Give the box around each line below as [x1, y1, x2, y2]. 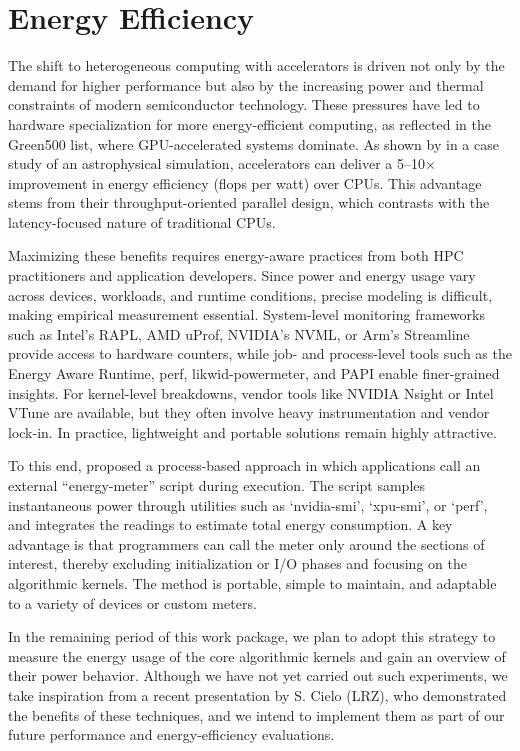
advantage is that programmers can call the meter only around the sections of [8, 533, 485, 554]
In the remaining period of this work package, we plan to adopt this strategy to [8, 626, 496, 647]
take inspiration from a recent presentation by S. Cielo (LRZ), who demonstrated [8, 684, 507, 705]
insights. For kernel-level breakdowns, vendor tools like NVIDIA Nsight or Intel [8, 382, 494, 403]
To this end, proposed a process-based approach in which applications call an [8, 455, 481, 476]
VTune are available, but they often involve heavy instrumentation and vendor [8, 402, 490, 423]
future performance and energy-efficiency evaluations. [8, 724, 335, 745]
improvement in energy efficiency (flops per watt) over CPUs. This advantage [8, 172, 482, 193]
